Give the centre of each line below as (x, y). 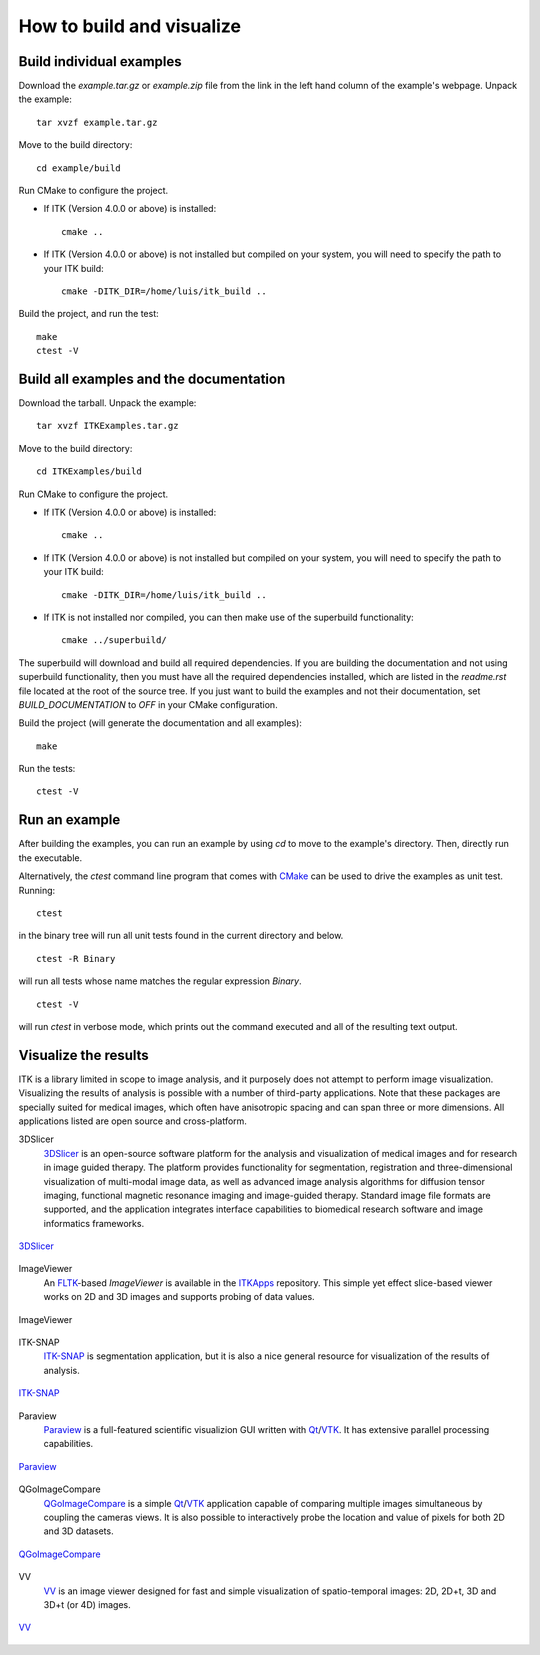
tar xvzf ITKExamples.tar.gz (107, 426)
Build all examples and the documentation (152, 378)
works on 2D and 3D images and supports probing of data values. (179, 1297)
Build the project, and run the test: (88, 314)
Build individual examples (100, 61)
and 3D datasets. (78, 1531)
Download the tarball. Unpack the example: (107, 403)
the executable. (50, 857)
